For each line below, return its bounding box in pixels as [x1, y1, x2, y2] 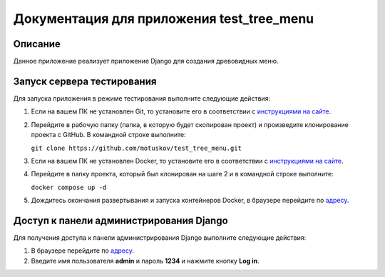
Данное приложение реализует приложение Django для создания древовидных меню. [13, 57, 279, 66]
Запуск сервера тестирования [13, 75, 157, 87]
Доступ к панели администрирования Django [13, 214, 228, 226]
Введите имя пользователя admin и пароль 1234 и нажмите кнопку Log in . [31, 256, 260, 265]
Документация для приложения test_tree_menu [13, 11, 314, 26]
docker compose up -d [31, 183, 107, 191]
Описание [13, 38, 61, 50]
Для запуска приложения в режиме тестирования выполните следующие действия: [13, 94, 271, 103]
